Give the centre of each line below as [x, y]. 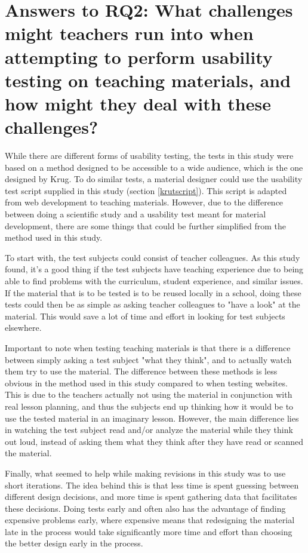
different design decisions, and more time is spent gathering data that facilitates [151, 497]
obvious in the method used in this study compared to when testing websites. [146, 383]
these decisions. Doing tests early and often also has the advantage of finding [145, 508]
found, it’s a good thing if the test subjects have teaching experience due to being [154, 269]
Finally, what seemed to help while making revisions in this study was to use [145, 473]
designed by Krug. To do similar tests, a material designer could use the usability [154, 179]
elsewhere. [23, 328]
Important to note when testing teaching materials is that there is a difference [148, 347]
